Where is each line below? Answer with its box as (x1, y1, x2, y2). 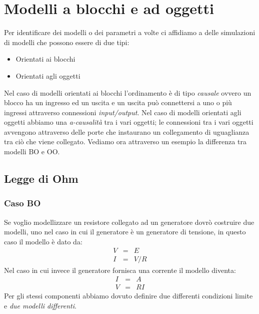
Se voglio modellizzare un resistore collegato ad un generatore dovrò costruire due (4, 216, 254, 227)
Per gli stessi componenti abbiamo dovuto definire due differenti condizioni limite (4, 290, 253, 301)
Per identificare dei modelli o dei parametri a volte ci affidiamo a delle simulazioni (4, 27, 255, 38)
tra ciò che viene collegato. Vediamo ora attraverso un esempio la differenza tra (4, 136, 246, 147)
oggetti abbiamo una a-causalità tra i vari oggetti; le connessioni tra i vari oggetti (4, 117, 253, 127)
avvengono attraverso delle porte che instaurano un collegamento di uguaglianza (4, 126, 249, 137)
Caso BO (4, 197, 41, 209)
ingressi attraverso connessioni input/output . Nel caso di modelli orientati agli (4, 107, 241, 117)
